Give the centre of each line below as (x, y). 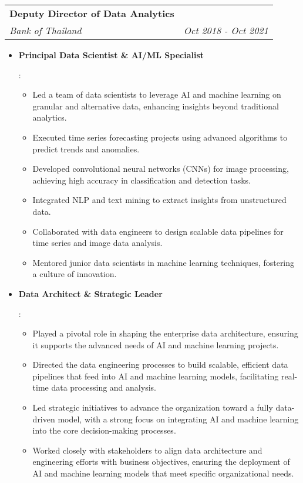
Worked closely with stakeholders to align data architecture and (147, 450)
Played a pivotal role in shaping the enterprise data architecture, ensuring (165, 333)
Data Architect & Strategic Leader (90, 293)
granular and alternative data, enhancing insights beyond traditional (156, 106)
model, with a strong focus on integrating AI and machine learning (178, 419)
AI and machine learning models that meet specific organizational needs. (163, 473)
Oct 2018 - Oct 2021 (226, 30)
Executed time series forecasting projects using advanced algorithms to (160, 137)
